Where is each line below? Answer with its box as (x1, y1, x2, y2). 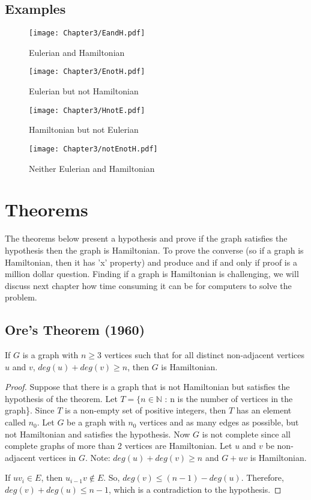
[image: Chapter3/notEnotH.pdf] (29, 144, 158, 153)
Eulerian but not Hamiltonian (29, 85, 139, 97)
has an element (236, 404, 292, 416)
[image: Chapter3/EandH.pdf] (29, 29, 145, 38)
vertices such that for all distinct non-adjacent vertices (104, 349, 305, 361)
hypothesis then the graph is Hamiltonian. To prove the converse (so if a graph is (5, 243, 304, 256)
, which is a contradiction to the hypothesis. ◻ (109, 483, 282, 496)
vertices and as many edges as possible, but (139, 416, 299, 428)
